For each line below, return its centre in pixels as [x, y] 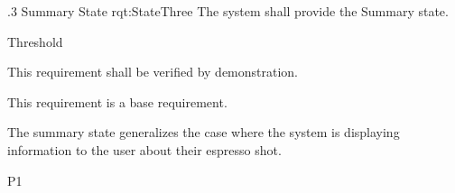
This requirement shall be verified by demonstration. [153, 72]
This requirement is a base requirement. [117, 101]
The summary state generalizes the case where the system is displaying [204, 132]
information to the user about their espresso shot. [144, 149]
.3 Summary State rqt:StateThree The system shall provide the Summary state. [228, 11]
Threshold [35, 41]
